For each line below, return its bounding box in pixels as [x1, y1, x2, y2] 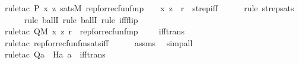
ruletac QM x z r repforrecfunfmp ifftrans [4, 25, 185, 37]
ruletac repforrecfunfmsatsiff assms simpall [4, 36, 193, 49]
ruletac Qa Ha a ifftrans [4, 48, 106, 60]
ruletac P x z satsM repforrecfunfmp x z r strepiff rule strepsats [4, 2, 294, 14]
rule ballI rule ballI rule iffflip [24, 13, 138, 25]
